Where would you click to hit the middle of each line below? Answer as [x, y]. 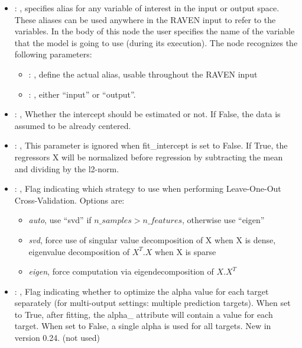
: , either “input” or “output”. [82, 94]
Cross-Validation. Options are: [69, 200]
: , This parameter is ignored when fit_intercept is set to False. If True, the [151, 145]
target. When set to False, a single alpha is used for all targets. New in [143, 326]
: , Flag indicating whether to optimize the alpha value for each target [142, 291]
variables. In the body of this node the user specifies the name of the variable [155, 31]
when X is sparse [185, 251]
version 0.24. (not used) [57, 338]
